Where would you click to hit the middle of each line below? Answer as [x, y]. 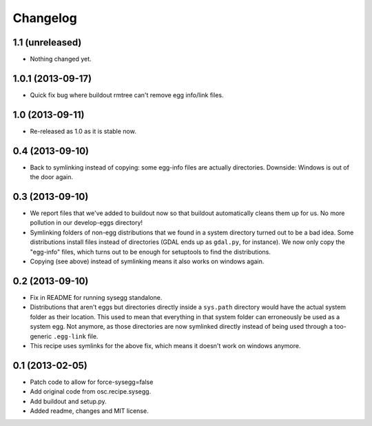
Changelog [45, 18]
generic [41, 336]
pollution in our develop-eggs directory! [86, 223]
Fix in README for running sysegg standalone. [96, 297]
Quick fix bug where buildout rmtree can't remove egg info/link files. [127, 95]
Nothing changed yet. [61, 59]
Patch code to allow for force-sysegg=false [92, 382]
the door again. [52, 177]
